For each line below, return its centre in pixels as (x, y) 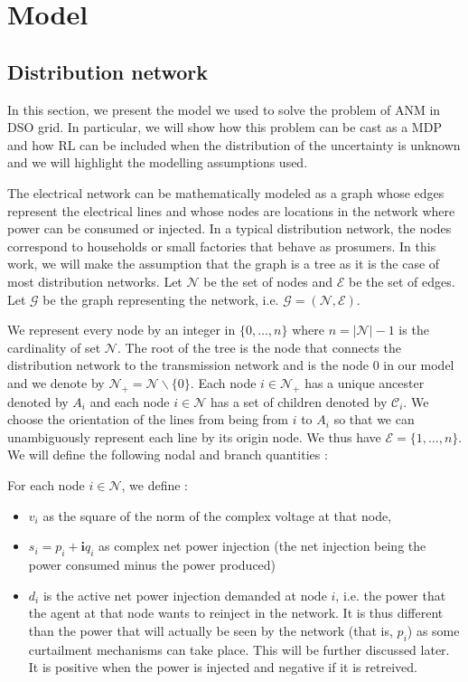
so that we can (374, 419)
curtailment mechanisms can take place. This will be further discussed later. (239, 649)
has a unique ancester (365, 382)
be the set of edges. (402, 281)
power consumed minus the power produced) (152, 565)
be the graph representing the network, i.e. (161, 299)
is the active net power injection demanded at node (185, 595)
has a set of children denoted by (299, 401)
